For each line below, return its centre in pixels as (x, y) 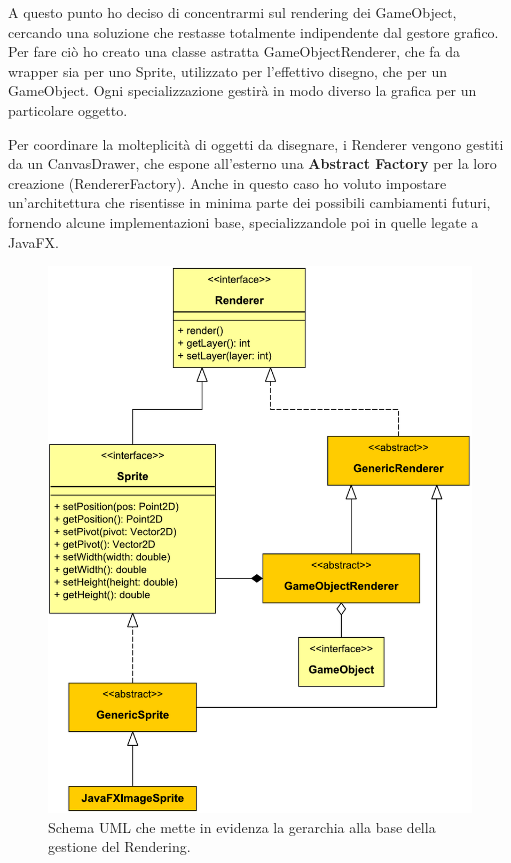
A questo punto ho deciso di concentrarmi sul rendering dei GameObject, (232, 12)
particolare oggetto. (68, 109)
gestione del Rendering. (119, 846)
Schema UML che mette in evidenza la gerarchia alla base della (242, 826)
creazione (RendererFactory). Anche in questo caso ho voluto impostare (227, 182)
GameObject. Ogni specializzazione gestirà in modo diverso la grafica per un (242, 90)
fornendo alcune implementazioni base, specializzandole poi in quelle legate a (243, 221)
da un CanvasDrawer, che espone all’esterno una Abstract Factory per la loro (252, 163)
